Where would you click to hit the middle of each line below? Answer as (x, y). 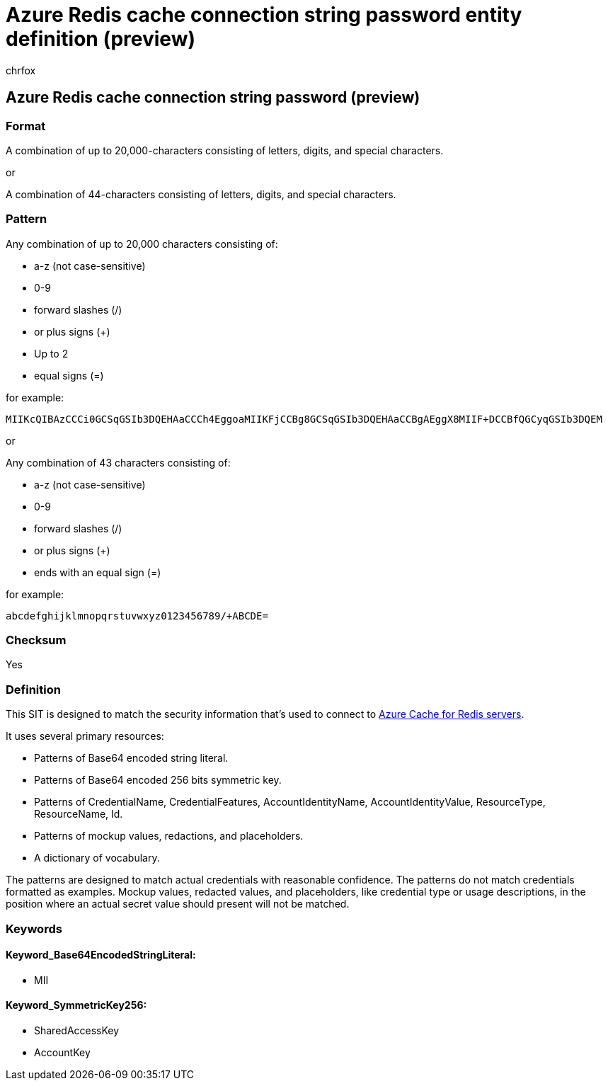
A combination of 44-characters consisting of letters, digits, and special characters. (201, 194)
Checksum (36, 640)
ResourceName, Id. (79, 814)
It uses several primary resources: (85, 736)
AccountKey (62, 1053)
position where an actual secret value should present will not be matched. (178, 904)
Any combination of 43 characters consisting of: (118, 462)
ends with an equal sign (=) (98, 572)
